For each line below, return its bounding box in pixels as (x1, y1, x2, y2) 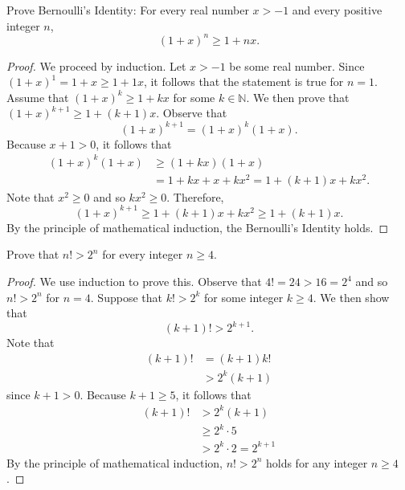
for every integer (102, 246, 183, 263)
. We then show (313, 288, 390, 305)
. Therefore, (166, 188, 224, 205)
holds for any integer (265, 454, 368, 471)
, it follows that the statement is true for (143, 73, 344, 90)
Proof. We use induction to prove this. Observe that (6, 273, 262, 290)
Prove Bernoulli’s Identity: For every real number (6, 2, 249, 18)
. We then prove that (246, 88, 350, 105)
